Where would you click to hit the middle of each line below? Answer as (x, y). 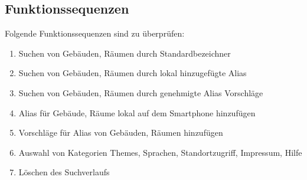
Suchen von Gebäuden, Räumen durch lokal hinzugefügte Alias (133, 73)
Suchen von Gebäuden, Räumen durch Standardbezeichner (125, 53)
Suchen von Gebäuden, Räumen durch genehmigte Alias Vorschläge (141, 92)
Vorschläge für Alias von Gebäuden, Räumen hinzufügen (121, 132)
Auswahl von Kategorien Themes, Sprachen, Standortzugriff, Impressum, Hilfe (160, 152)
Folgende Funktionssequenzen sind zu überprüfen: (95, 33)
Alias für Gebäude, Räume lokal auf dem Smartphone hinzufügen (137, 112)
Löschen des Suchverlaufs (64, 172)
